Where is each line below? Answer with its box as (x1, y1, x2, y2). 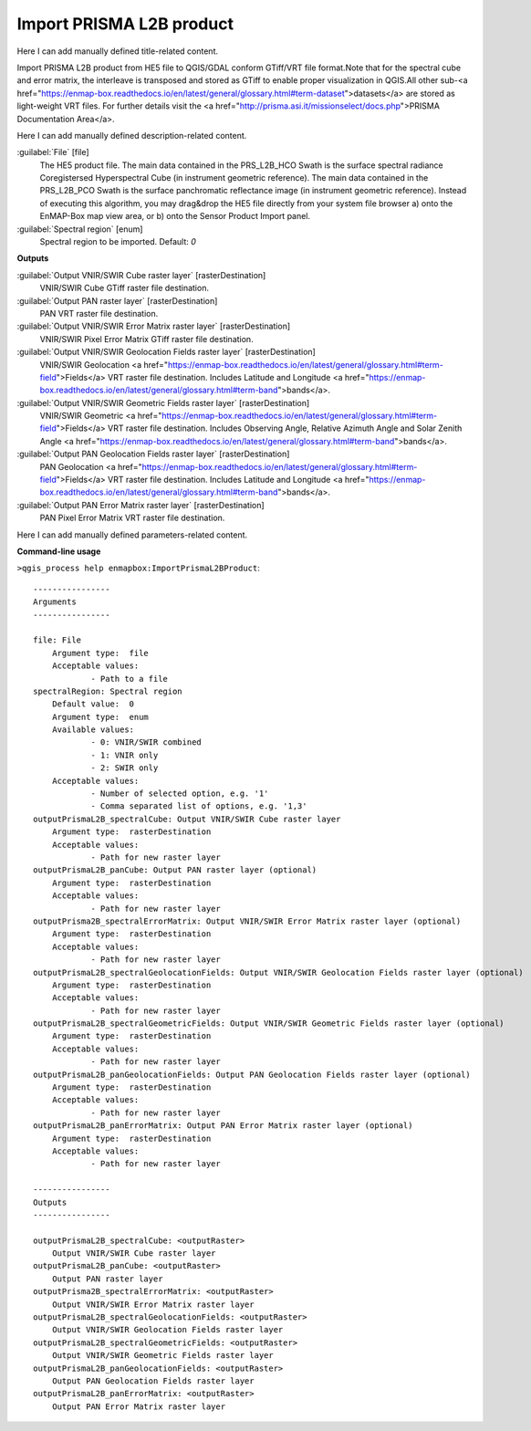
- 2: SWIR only (90, 763, 159, 773)
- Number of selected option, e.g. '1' (90, 789, 269, 799)
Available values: (51, 725, 135, 735)
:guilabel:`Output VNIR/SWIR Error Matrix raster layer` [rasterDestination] (16, 320, 291, 332)
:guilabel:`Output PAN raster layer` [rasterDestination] (16, 295, 218, 306)
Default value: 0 (51, 699, 135, 709)
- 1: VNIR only (90, 749, 159, 760)
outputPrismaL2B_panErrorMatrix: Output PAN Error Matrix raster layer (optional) (33, 1121, 413, 1131)
